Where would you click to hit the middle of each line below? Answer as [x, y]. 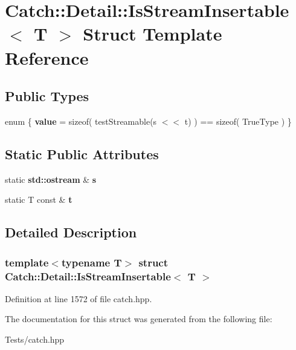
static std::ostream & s [51, 179]
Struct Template [153, 34]
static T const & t [39, 200]
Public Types [47, 96]
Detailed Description [71, 232]
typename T [92, 262]
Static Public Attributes [82, 154]
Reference [47, 57]
